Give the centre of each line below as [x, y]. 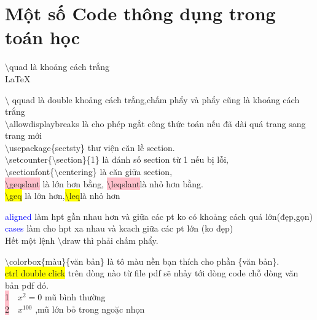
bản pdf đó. [27, 285]
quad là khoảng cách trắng [60, 67]
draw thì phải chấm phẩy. [110, 240]
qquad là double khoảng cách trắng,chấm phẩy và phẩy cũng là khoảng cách [156, 99]
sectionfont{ [32, 172]
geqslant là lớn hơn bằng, [57, 183]
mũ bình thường [75, 297]
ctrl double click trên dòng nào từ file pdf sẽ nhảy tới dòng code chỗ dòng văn [152, 273]
